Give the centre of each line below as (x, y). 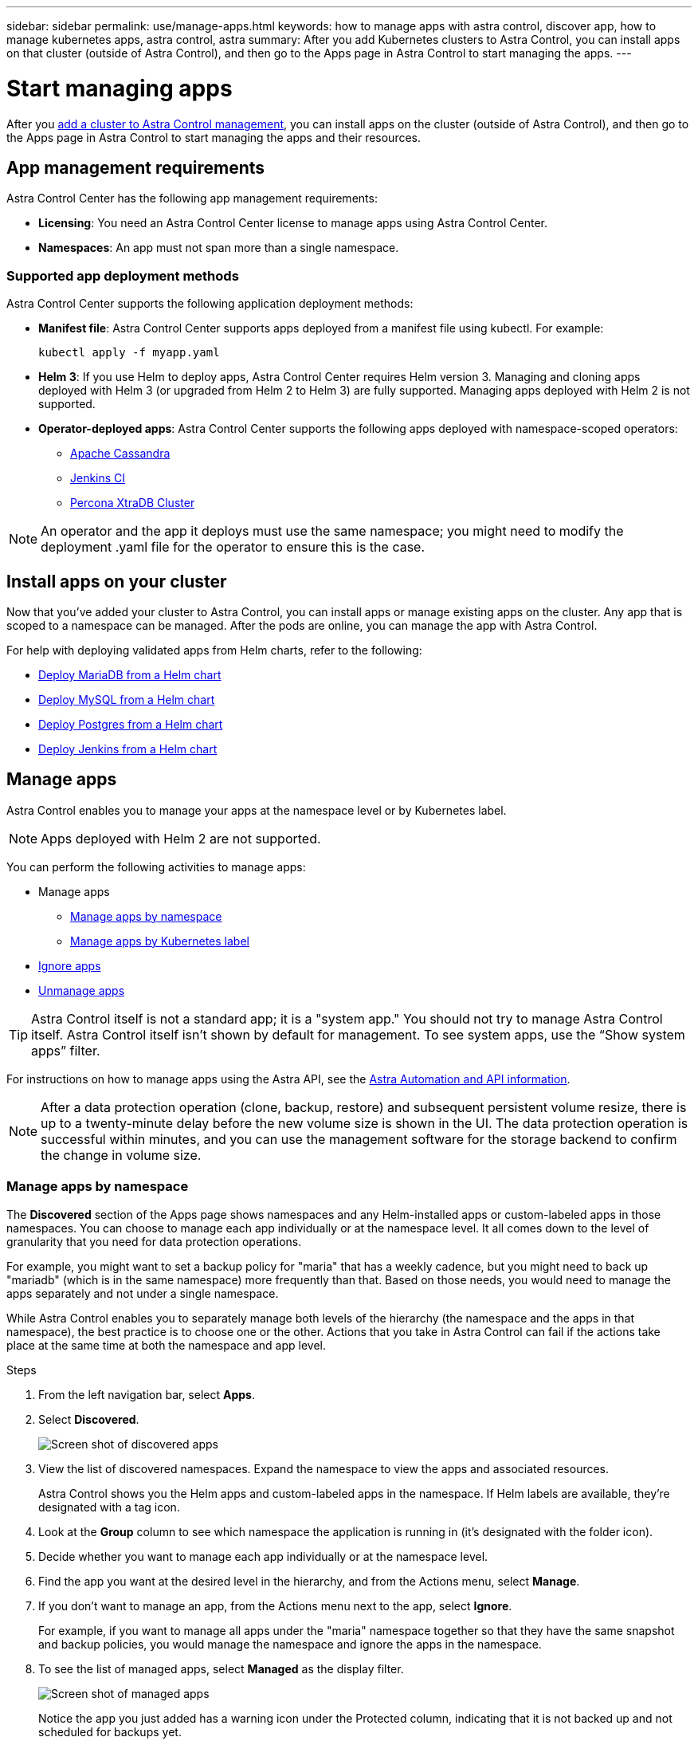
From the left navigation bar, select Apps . (147, 1394)
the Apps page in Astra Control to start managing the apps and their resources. (214, 137)
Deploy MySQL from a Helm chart (127, 699)
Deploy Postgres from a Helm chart (131, 724)
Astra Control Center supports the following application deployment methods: (210, 304)
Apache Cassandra (120, 454)
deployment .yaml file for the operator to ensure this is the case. (233, 547)
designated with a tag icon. (109, 1507)
